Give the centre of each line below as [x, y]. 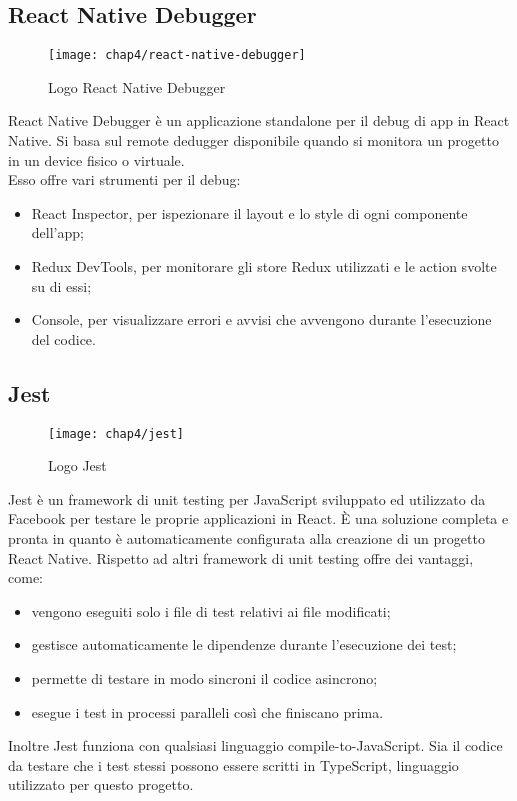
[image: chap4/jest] [116, 433]
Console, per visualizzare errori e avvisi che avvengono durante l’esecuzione [261, 319]
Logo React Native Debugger [137, 86]
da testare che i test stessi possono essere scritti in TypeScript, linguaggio [233, 764]
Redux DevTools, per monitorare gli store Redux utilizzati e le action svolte [264, 266]
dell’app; [57, 232]
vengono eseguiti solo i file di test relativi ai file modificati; [211, 610]
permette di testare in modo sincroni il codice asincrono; [204, 678]
